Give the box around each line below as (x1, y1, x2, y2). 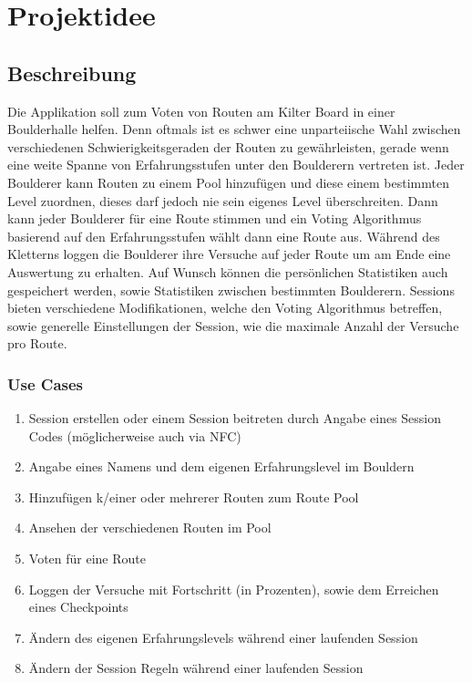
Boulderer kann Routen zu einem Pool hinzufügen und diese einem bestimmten (7, 172, 449, 191)
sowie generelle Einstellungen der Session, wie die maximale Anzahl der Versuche (7, 316, 459, 335)
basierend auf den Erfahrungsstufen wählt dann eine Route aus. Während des (7, 226, 440, 245)
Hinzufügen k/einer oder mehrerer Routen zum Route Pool (28, 487, 359, 506)
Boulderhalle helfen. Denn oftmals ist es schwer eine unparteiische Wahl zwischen (7, 119, 461, 139)
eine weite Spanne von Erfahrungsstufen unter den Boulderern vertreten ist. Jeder (7, 155, 465, 174)
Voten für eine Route (28, 549, 146, 568)
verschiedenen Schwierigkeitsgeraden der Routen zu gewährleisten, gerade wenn (7, 137, 449, 156)
